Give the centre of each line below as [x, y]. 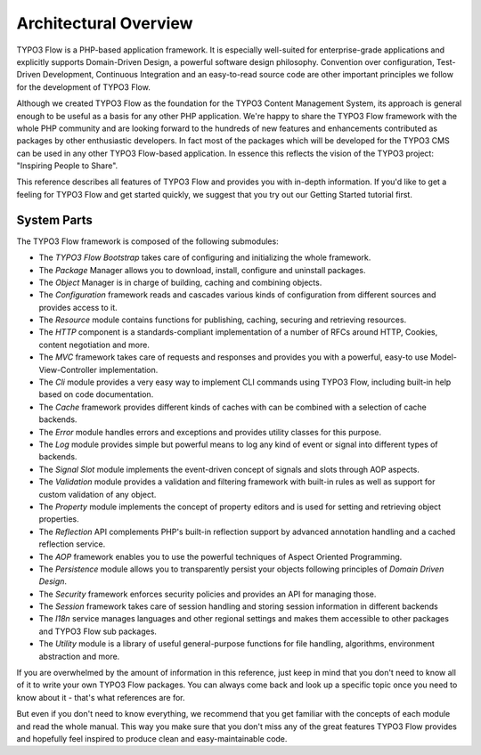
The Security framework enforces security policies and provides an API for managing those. [208, 594]
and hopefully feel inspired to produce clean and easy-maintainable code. [152, 738]
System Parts [55, 219]
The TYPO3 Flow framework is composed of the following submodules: [148, 241]
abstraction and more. [79, 656]
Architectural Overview [105, 23]
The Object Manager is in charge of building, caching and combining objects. [180, 282]
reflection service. [72, 544]
